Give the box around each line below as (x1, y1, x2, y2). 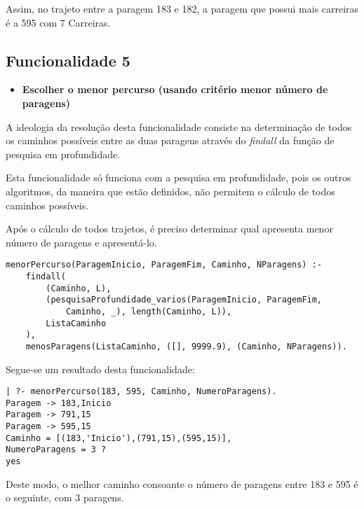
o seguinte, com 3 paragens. (6, 490, 124, 505)
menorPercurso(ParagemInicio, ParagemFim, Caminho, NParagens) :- (6, 260, 323, 270)
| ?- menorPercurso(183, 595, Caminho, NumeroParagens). (6, 386, 277, 397)
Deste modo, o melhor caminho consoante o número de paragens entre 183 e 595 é (6, 476, 358, 491)
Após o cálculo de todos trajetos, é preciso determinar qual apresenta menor (6, 221, 333, 236)
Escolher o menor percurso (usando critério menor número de (22, 82, 328, 97)
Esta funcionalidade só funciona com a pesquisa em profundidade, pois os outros (6, 170, 351, 185)
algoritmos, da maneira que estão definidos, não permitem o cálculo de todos (6, 183, 335, 198)
